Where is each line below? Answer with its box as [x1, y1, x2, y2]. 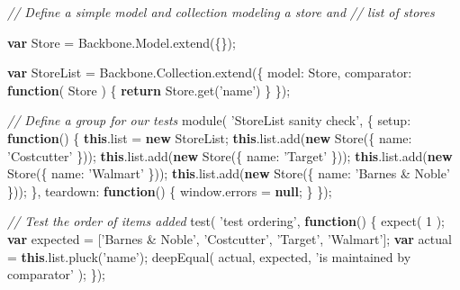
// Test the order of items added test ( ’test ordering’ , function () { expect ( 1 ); [7, 212, 446, 231]
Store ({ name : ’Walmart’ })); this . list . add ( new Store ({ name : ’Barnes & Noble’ [7, 164, 450, 183]
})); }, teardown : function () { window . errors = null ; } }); [7, 181, 332, 200]
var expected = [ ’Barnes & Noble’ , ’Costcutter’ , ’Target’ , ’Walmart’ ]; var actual [7, 229, 452, 248]
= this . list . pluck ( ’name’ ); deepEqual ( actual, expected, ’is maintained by [7, 247, 411, 266]
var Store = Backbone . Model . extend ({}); [7, 32, 236, 51]
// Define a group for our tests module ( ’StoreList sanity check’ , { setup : [7, 111, 411, 130]
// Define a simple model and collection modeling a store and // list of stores [7, 3, 435, 21]
